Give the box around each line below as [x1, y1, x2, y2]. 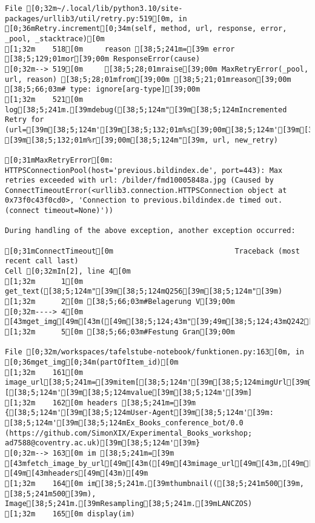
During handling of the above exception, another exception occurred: [5, 226, 296, 235]
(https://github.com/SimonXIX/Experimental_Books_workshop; [5, 428, 253, 437]
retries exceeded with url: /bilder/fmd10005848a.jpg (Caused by [5, 176, 274, 185]
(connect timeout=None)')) [5, 206, 113, 215]
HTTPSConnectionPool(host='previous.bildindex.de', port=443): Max [5, 166, 283, 175]
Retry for [5, 115, 44, 124]
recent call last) [5, 257, 79, 266]
